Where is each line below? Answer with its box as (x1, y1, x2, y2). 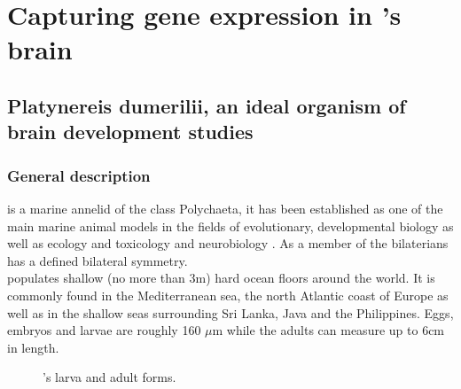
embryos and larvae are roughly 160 (7, 321, 201, 339)
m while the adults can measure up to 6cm (212, 321, 445, 339)
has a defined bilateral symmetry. (7, 251, 188, 269)
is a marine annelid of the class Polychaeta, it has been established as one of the (7, 198, 443, 217)
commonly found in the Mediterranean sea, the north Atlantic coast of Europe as (7, 285, 449, 304)
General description (7, 164, 151, 186)
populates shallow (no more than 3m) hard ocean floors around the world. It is (7, 268, 435, 287)
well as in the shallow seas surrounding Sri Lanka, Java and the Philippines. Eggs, (7, 303, 454, 322)
